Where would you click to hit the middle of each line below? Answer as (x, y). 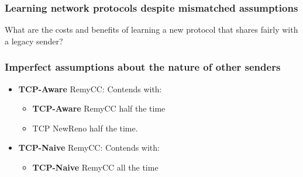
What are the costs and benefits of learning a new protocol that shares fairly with (151, 29)
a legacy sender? (34, 41)
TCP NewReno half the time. (85, 128)
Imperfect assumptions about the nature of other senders (143, 67)
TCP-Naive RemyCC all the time (95, 167)
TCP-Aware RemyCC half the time (99, 108)
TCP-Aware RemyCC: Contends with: (90, 88)
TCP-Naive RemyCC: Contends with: (89, 147)
